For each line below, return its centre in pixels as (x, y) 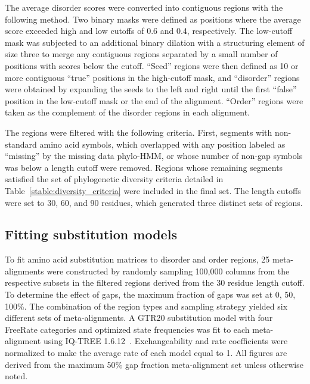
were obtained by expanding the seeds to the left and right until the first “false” (151, 89)
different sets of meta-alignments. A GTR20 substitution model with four (139, 318)
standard (21, 144)
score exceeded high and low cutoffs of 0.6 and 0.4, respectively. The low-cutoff (149, 31)
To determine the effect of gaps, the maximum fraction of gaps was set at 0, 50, (150, 294)
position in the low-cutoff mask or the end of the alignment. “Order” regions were (154, 100)
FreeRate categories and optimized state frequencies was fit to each (127, 329)
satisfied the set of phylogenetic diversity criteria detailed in (114, 179)
